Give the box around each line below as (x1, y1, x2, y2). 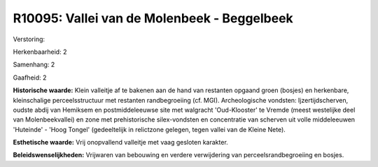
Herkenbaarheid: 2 (13, 48, 67, 56)
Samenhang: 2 (13, 60, 55, 69)
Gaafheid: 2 (13, 73, 47, 82)
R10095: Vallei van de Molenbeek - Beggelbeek (13, 10, 293, 26)
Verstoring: (13, 35, 45, 43)
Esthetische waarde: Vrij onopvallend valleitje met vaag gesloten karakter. (13, 138, 229, 147)
